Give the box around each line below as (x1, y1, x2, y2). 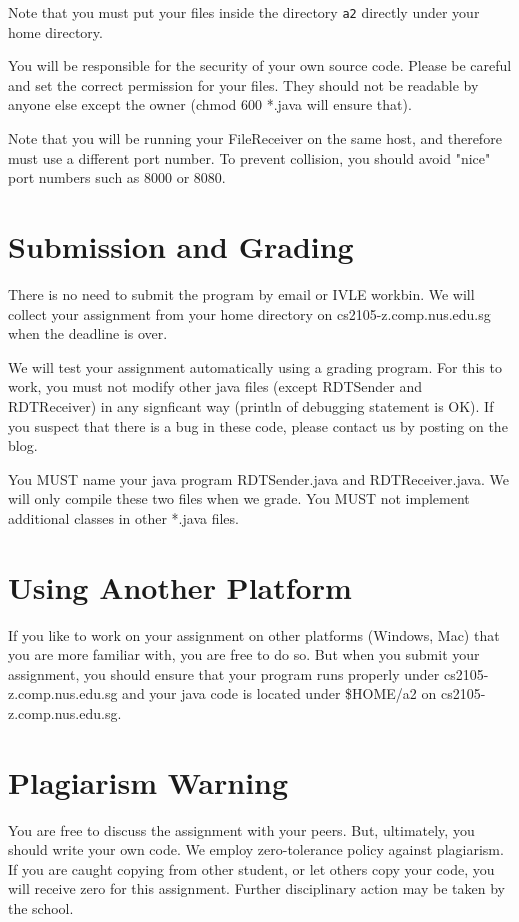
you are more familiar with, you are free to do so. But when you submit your (8, 644, 480, 665)
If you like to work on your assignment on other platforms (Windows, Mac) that (8, 624, 500, 645)
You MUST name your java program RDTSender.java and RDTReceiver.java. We (8, 468, 509, 489)
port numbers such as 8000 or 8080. (8, 167, 226, 188)
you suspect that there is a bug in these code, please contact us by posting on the (8, 415, 508, 436)
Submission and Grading (8, 226, 354, 266)
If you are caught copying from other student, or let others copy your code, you (8, 858, 495, 879)
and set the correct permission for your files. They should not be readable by (8, 74, 479, 95)
